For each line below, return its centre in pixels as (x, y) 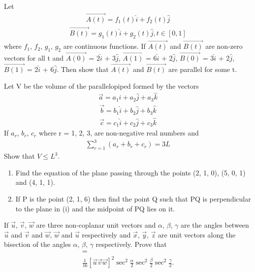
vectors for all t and (34, 58)
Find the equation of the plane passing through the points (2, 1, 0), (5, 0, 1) (130, 172)
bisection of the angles (37, 244)
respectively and (106, 234)
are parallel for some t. (203, 69)
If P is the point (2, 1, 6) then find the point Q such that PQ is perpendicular (133, 198)
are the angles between (215, 225)
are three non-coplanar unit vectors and (96, 225)
